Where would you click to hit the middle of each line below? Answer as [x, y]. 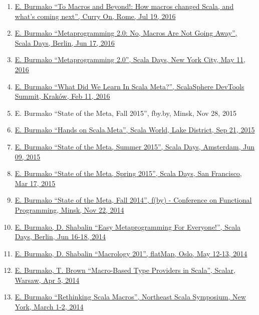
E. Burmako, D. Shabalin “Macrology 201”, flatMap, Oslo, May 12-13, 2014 [131, 253]
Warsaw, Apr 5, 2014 [47, 280]
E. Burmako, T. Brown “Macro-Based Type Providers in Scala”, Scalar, [125, 270]
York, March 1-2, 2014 [49, 307]
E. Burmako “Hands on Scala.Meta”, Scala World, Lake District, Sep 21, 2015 [135, 130]
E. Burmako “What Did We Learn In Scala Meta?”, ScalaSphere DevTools [129, 86]
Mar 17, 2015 [35, 183]
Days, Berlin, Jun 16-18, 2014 [60, 237]
